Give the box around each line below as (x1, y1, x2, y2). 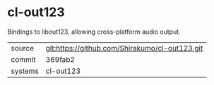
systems (11, 66, 39, 76)
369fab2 (45, 54, 76, 64)
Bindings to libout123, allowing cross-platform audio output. (7, 27, 182, 36)
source (11, 43, 34, 53)
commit (11, 54, 36, 64)
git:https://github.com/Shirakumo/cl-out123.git (45, 43, 203, 53)
